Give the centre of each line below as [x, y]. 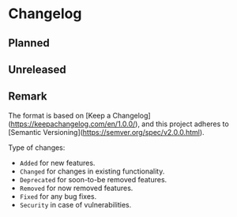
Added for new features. [57, 163]
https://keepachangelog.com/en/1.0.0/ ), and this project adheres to [120, 124]
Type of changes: [37, 148]
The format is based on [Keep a [60, 115]
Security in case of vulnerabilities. [75, 204]
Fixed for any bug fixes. [58, 196]
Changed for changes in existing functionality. [92, 171]
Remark [28, 97]
